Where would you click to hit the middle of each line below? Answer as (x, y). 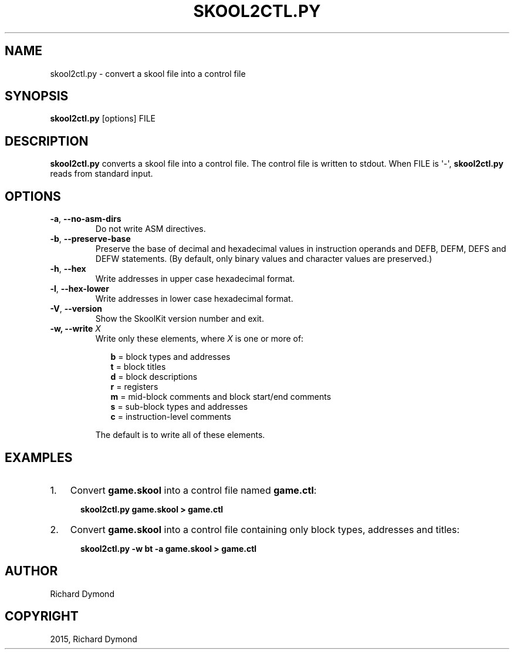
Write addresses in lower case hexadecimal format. (194, 299)
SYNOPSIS (37, 96)
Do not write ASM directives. (151, 229)
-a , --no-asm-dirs (86, 219)
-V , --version (76, 309)
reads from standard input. (102, 174)
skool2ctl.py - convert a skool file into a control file (148, 73)
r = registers (134, 387)
